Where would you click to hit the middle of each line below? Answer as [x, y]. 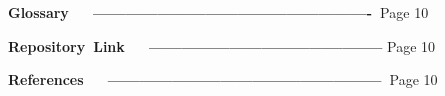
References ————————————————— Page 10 [223, 79]
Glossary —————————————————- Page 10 [218, 12]
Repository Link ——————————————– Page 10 [222, 45]
